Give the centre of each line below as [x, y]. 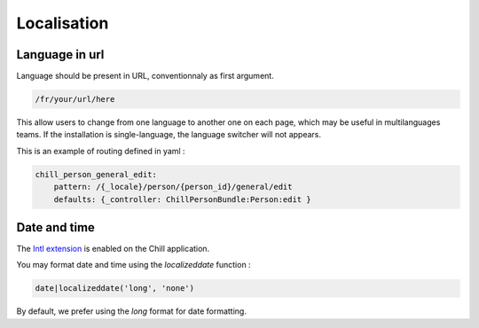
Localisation [63, 23]
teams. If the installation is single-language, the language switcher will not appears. [169, 135]
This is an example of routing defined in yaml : [101, 151]
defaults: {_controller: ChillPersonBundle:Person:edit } [182, 199]
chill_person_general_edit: [96, 174]
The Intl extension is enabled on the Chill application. [113, 249]
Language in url [60, 55]
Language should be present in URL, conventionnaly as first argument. [145, 76]
